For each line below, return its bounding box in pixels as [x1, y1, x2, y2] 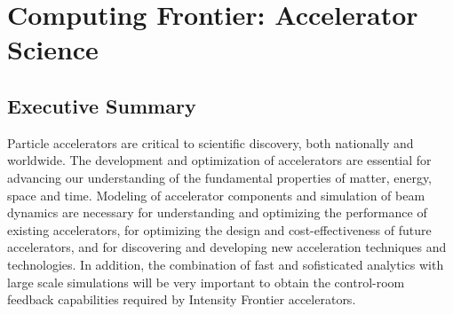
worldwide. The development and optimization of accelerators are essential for [7, 151, 432, 169]
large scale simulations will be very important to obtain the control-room [7, 272, 405, 291]
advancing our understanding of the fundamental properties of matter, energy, [7, 168, 433, 186]
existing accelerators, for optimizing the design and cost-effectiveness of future [7, 220, 432, 239]
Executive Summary [7, 91, 196, 119]
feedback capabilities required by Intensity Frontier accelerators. [7, 290, 356, 309]
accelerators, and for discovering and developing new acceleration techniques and [7, 238, 447, 256]
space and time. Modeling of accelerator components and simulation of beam [7, 185, 425, 204]
